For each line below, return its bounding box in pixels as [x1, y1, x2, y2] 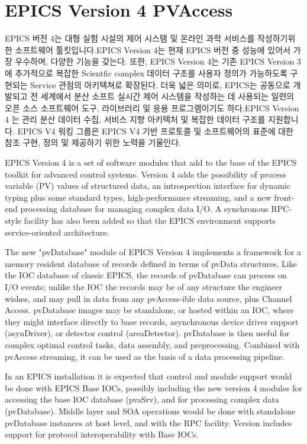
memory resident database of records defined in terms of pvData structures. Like [5, 257, 297, 269]
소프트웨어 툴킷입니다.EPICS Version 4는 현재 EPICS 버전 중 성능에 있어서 [15, 43, 291, 56]
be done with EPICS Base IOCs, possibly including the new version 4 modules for [5, 381, 302, 394]
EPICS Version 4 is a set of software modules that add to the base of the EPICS [5, 156, 297, 169]
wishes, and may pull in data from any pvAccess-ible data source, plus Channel [5, 292, 292, 304]
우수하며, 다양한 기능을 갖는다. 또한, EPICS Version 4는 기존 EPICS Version [15, 55, 295, 67]
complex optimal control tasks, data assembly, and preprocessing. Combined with [5, 338, 300, 350]
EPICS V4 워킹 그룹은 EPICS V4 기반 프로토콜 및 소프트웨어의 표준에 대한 [17, 124, 293, 137]
